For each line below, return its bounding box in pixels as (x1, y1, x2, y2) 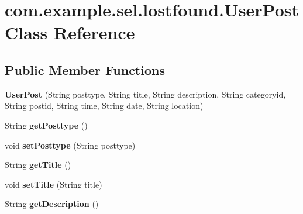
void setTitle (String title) (5, 178, 102, 190)
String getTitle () (5, 158, 71, 171)
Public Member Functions (5, 60, 165, 78)
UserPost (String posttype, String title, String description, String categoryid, (5, 88, 286, 100)
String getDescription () (5, 198, 99, 210)
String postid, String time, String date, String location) (5, 99, 204, 112)
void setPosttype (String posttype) (5, 139, 136, 151)
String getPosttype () (5, 119, 88, 131)
